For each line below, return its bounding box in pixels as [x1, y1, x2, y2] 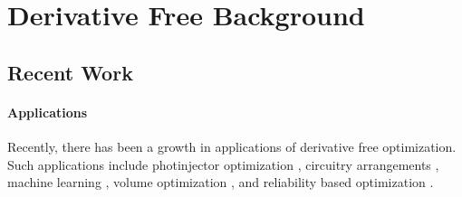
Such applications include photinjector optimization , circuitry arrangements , [7, 155, 439, 174]
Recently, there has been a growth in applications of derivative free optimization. [7, 136, 457, 155]
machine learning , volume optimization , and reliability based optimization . [7, 173, 434, 192]
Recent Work [7, 58, 133, 86]
